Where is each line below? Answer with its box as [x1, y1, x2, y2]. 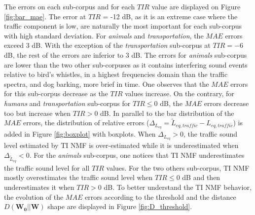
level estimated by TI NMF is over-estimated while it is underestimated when [4, 140, 239, 150]
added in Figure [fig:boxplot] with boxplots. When [4, 129, 156, 139]
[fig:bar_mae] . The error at [4, 11, 86, 21]
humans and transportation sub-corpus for [4, 98, 131, 108]
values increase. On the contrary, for [125, 88, 234, 99]
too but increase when [4, 107, 71, 118]
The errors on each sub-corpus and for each [4, 1, 135, 11]
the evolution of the [4, 191, 64, 202]
